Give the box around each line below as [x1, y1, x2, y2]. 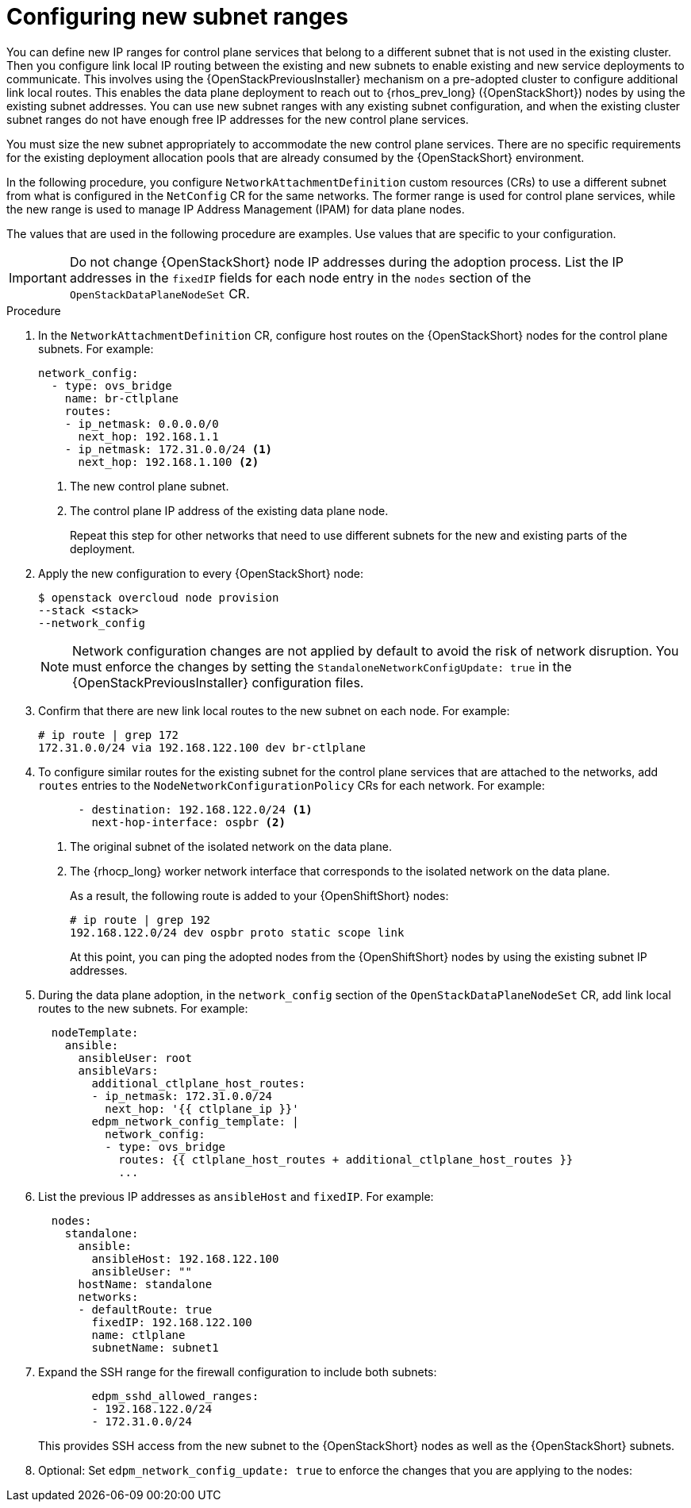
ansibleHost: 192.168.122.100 [91, 1252, 279, 1265]
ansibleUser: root [78, 1051, 192, 1064]
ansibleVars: [78, 1064, 159, 1077]
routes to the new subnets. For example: [38, 1001, 248, 1015]
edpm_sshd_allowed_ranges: [91, 1389, 259, 1402]
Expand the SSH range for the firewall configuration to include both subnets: [38, 1364, 437, 1379]
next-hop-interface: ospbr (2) [91, 815, 286, 829]
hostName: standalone [78, 1277, 213, 1291]
